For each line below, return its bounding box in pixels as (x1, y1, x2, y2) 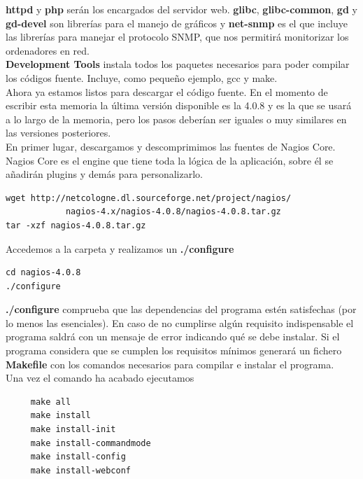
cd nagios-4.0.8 (6, 268, 81, 278)
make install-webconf (30, 465, 131, 475)
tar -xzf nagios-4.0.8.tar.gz (6, 220, 146, 230)
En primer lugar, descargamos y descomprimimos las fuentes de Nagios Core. (6, 139, 336, 153)
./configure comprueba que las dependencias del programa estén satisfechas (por (6, 302, 357, 317)
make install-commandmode (30, 438, 151, 448)
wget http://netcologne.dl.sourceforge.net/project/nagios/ (6, 193, 292, 203)
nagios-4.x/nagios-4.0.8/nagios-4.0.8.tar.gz (65, 207, 281, 217)
